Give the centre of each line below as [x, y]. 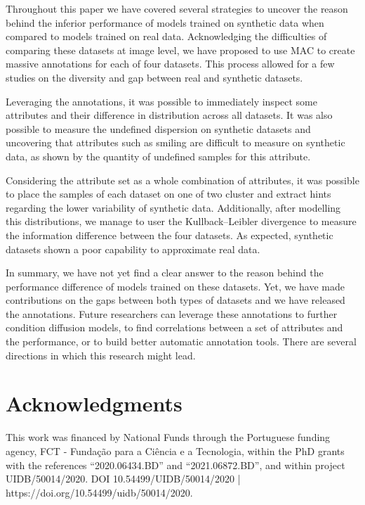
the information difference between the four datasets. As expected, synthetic [170, 235]
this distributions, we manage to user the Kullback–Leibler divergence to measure [181, 221]
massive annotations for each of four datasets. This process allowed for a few [170, 64]
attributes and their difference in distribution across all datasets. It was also [169, 115]
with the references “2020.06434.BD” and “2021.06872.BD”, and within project [175, 465]
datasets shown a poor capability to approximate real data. [133, 249]
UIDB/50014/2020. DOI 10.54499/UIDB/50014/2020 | [123, 479]
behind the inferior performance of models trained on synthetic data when [165, 22]
